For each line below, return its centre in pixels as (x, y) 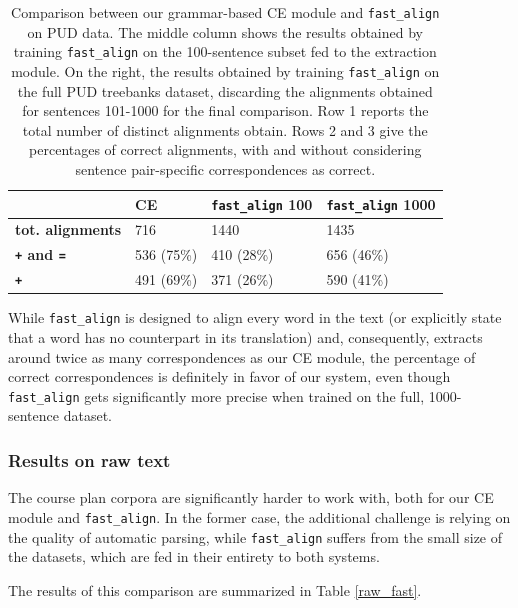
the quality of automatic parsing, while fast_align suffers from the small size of (255, 536)
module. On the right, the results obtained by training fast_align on (225, 70)
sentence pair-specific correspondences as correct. (225, 168)
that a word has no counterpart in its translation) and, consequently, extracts (245, 337)
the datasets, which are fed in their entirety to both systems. (194, 556)
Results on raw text (89, 459)
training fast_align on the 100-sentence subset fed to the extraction (225, 51)
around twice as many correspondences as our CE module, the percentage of (242, 356)
